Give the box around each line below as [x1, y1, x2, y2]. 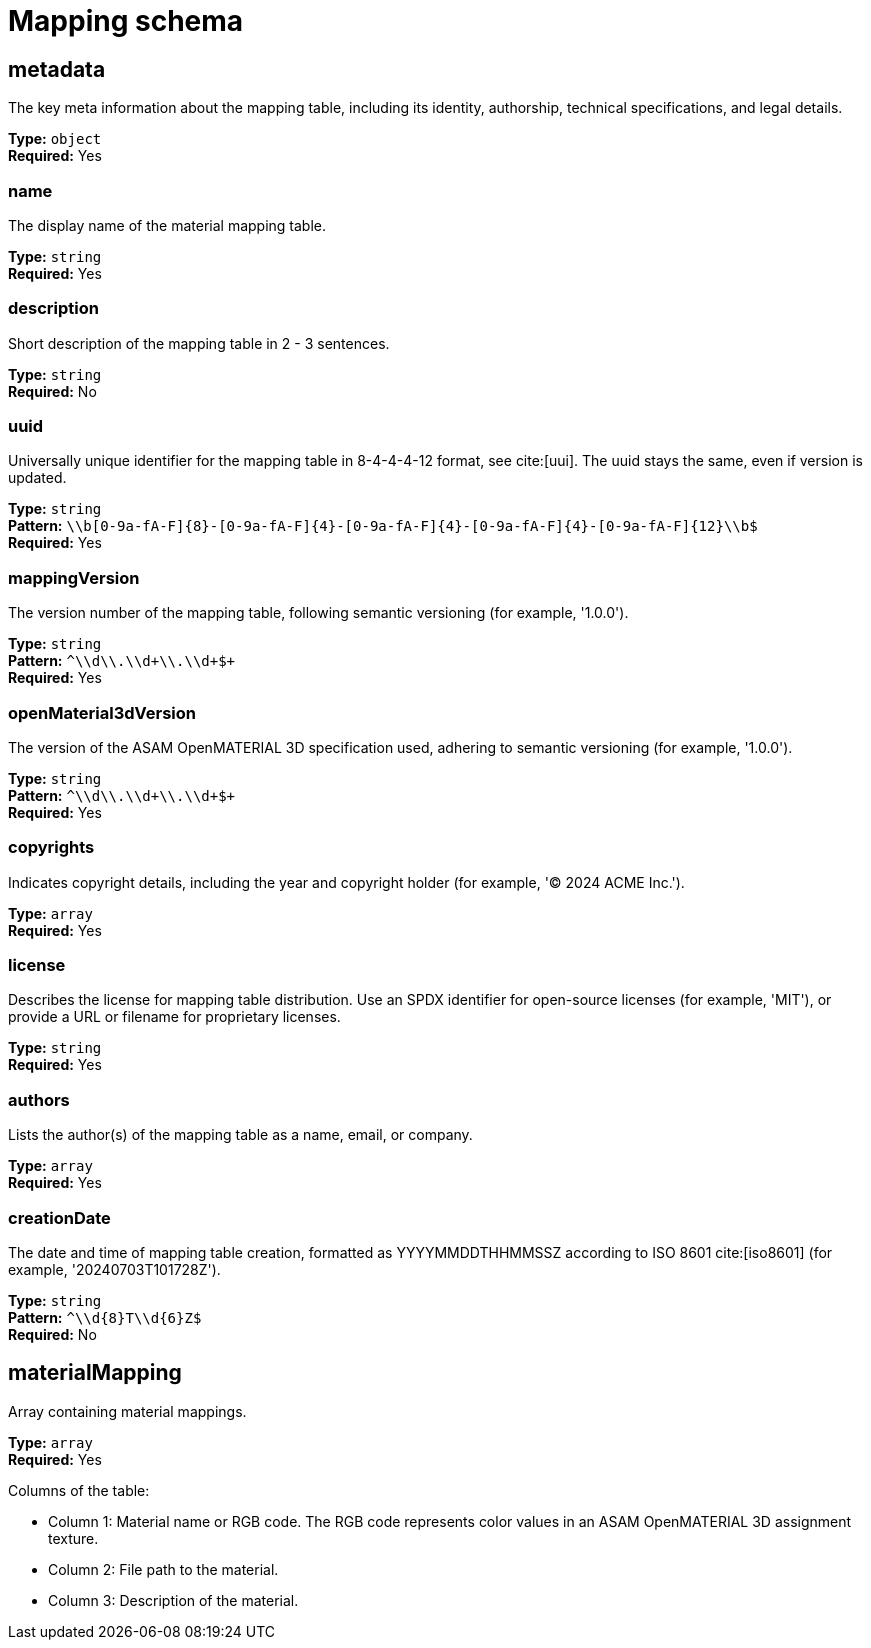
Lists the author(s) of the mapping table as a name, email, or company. [8, 1126, 473, 1144]
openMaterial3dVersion [8, 702, 196, 723]
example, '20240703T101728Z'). [8, 1260, 221, 1278]
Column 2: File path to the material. [48, 1560, 279, 1578]
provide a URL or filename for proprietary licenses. [8, 1008, 341, 1026]
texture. [48, 1529, 99, 1547]
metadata [8, 56, 106, 82]
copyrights [8, 837, 95, 858]
